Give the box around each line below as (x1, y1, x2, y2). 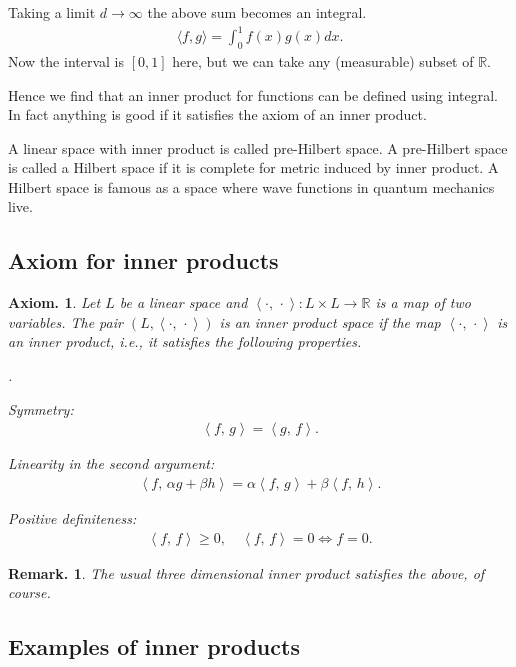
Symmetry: (8, 398, 74, 419)
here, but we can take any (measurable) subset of (172, 50, 474, 71)
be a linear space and (119, 292, 248, 313)
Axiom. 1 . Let (8, 292, 101, 313)
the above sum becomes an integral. (147, 2, 367, 22)
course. (8, 582, 51, 603)
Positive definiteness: (8, 507, 137, 528)
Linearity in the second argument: (8, 453, 215, 474)
